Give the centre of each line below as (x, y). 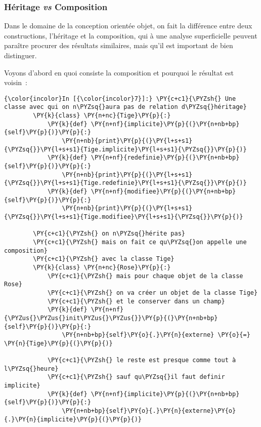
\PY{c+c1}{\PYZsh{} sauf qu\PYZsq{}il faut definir (136, 377)
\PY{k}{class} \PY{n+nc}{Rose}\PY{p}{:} (102, 267)
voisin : (16, 82)
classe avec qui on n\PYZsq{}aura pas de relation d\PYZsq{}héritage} (125, 107)
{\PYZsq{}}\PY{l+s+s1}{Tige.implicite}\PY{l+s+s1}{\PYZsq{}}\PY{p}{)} (125, 149)
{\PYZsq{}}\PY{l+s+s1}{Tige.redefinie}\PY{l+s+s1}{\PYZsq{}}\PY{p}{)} (125, 183)
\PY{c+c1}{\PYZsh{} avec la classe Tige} (104, 259)
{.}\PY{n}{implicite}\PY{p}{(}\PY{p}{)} (73, 419)
